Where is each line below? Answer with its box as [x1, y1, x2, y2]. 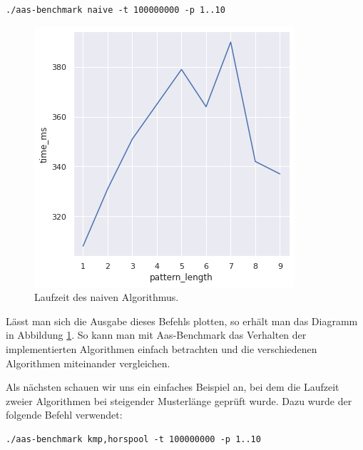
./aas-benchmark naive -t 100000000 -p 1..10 [6, 5, 225, 15]
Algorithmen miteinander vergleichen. [6, 355, 170, 370]
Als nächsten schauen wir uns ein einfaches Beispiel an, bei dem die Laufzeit [6, 379, 339, 394]
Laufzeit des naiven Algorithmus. [34, 290, 179, 305]
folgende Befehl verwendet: [6, 407, 123, 422]
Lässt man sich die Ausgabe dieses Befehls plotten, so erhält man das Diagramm [6, 313, 358, 328]
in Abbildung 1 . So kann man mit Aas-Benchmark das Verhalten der [6, 327, 307, 342]
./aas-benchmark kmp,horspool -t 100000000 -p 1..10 [6, 434, 261, 444]
